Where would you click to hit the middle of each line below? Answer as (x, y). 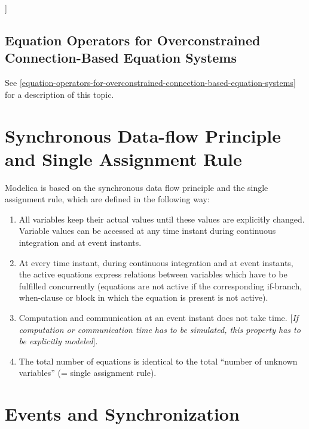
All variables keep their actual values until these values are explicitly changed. (162, 219)
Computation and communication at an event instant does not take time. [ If (158, 318)
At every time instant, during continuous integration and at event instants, (156, 262)
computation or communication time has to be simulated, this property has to (160, 329)
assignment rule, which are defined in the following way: (107, 199)
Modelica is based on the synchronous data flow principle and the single (137, 187)
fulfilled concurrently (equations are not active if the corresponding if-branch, (160, 286)
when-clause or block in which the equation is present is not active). (143, 297)
